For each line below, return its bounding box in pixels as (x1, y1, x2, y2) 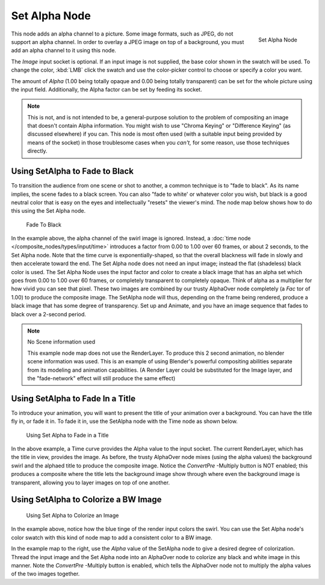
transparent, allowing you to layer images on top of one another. (11, 479, 170, 486)
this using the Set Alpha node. (11, 207, 86, 214)
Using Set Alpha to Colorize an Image (26, 512, 119, 519)
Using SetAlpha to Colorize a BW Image (11, 495, 162, 505)
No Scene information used (27, 338, 96, 346)
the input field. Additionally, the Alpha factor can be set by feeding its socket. (11, 86, 202, 93)
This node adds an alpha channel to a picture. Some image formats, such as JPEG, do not (11, 30, 234, 37)
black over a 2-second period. (11, 310, 87, 318)
